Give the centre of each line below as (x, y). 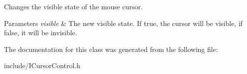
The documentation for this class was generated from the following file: (111, 49)
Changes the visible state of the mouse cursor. (73, 6)
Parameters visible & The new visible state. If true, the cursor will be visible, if (123, 23)
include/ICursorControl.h (42, 65)
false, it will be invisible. (41, 33)
